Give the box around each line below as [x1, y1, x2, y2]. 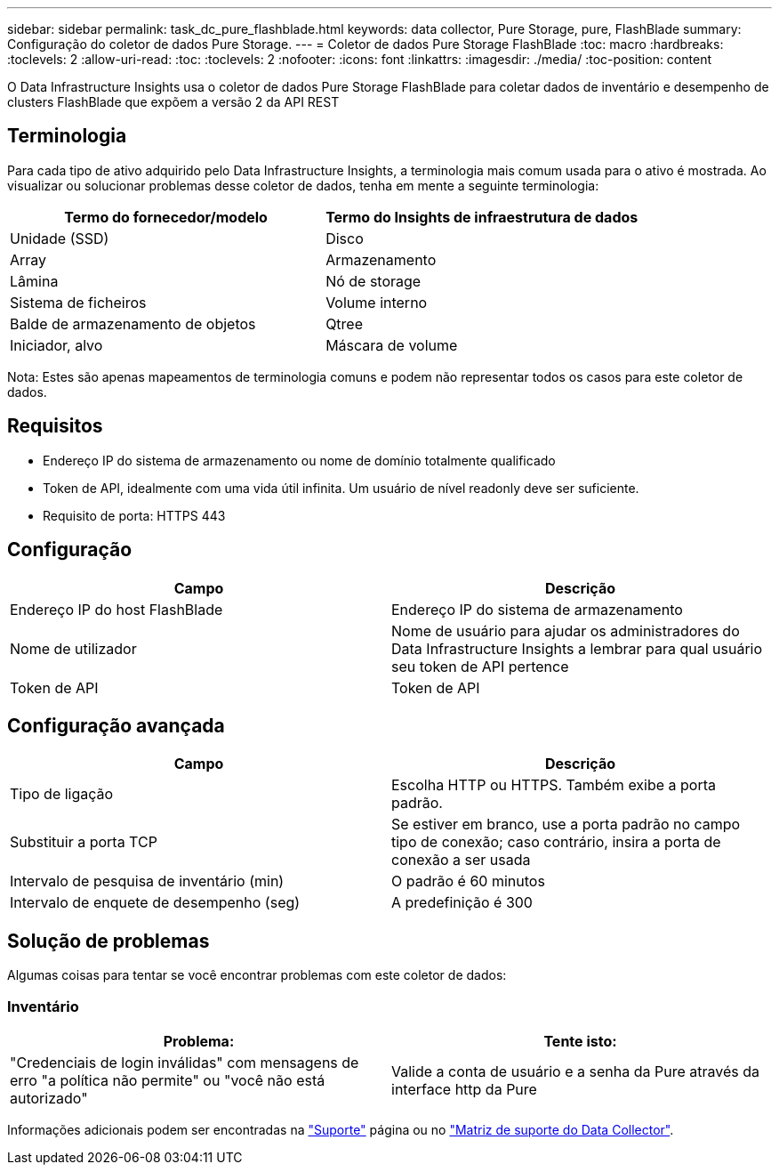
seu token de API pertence [391, 657, 569, 675]
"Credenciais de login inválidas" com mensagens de [10, 1053, 359, 1071]
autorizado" [10, 1088, 88, 1107]
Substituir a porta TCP [10, 833, 157, 852]
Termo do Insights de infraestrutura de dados [325, 207, 638, 226]
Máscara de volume [325, 335, 458, 354]
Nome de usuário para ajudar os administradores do [391, 621, 740, 640]
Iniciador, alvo [10, 335, 103, 354]
